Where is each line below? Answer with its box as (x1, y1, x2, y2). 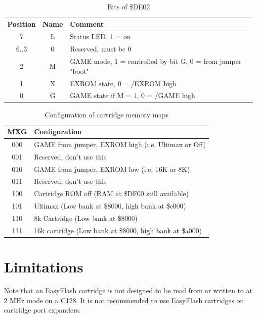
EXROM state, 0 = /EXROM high (70, 78, 176, 88)
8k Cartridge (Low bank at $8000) (34, 213, 138, 223)
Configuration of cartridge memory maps (44, 109, 169, 119)
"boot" (70, 65, 89, 76)
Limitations (4, 257, 84, 277)
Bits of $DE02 (107, 1, 150, 11)
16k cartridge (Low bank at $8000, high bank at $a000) (34, 225, 202, 235)
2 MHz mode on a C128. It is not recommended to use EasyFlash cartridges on (4, 295, 244, 305)
